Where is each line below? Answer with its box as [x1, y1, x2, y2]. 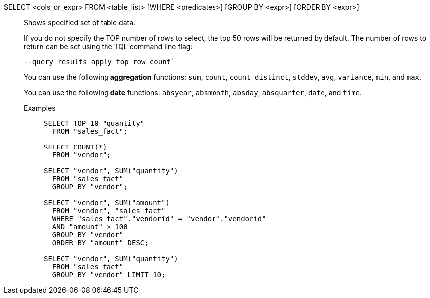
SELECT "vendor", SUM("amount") [44, 199, 170, 207]
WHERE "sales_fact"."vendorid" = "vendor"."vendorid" [52, 215, 266, 223]
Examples [24, 104, 56, 112]
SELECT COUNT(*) [44, 143, 107, 151]
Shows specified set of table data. [24, 18, 136, 27]
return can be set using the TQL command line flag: [24, 42, 193, 51]
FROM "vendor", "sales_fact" [52, 207, 166, 215]
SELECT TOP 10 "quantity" [44, 119, 145, 127]
